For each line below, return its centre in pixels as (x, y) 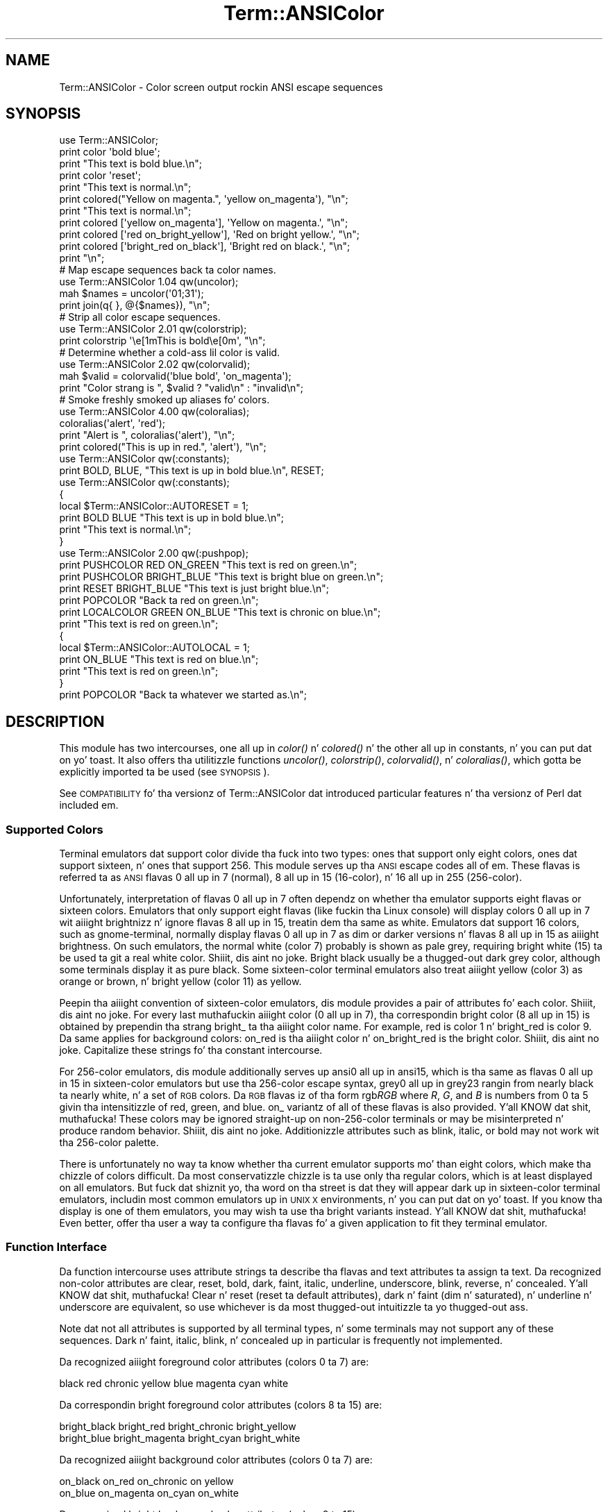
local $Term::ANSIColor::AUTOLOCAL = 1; (154, 648)
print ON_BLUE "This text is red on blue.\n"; (159, 660)
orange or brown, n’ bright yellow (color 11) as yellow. (180, 982)
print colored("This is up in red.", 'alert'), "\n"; (163, 447)
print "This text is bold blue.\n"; (130, 164)
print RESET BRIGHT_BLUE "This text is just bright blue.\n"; (194, 589)
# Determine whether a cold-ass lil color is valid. (170, 353)
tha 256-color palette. (109, 1143)
